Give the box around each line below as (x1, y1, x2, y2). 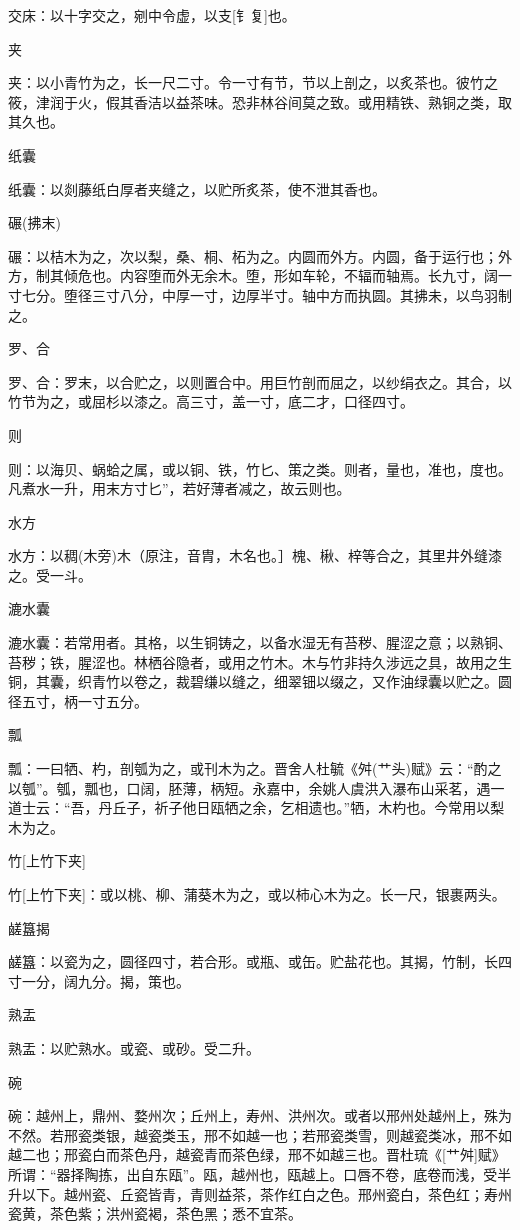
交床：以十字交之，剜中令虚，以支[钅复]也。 (8, 5, 296, 25)
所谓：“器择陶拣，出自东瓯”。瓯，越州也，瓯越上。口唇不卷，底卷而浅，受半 (8, 1163, 512, 1184)
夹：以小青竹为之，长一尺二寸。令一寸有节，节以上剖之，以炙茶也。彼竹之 (8, 72, 498, 93)
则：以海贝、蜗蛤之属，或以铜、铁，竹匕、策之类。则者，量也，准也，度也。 (8, 458, 512, 479)
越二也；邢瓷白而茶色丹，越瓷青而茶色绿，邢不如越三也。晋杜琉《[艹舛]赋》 (8, 1144, 506, 1165)
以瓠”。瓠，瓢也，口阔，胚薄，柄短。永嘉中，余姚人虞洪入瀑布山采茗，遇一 (8, 777, 505, 798)
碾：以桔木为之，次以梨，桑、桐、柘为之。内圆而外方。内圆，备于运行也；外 (8, 245, 512, 266)
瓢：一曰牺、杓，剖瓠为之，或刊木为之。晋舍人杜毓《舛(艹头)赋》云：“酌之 (8, 758, 502, 779)
